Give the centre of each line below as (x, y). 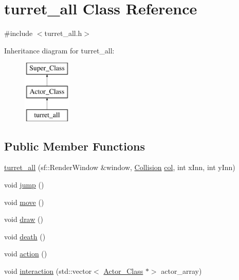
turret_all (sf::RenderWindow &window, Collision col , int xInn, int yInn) (120, 167)
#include (19, 33)
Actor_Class (123, 271)
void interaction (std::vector (48, 271)
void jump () (24, 185)
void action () (26, 254)
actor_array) (181, 271)
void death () (25, 236)
